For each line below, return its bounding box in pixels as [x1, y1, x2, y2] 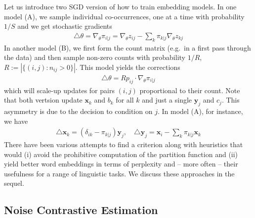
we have [4, 115, 28, 126]
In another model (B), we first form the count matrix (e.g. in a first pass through [4, 42, 251, 53]
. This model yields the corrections [75, 61, 180, 72]
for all [116, 95, 134, 105]
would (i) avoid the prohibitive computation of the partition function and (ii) [4, 149, 238, 159]
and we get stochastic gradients [17, 21, 112, 31]
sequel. [4, 178, 24, 188]
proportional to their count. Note [139, 85, 240, 95]
